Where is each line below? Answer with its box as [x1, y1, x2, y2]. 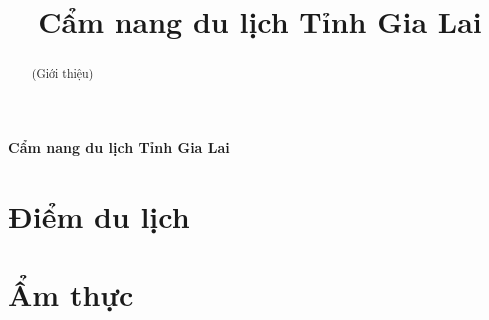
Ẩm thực [8, 273, 134, 314]
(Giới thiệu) [31, 65, 94, 82]
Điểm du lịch [8, 195, 190, 236]
